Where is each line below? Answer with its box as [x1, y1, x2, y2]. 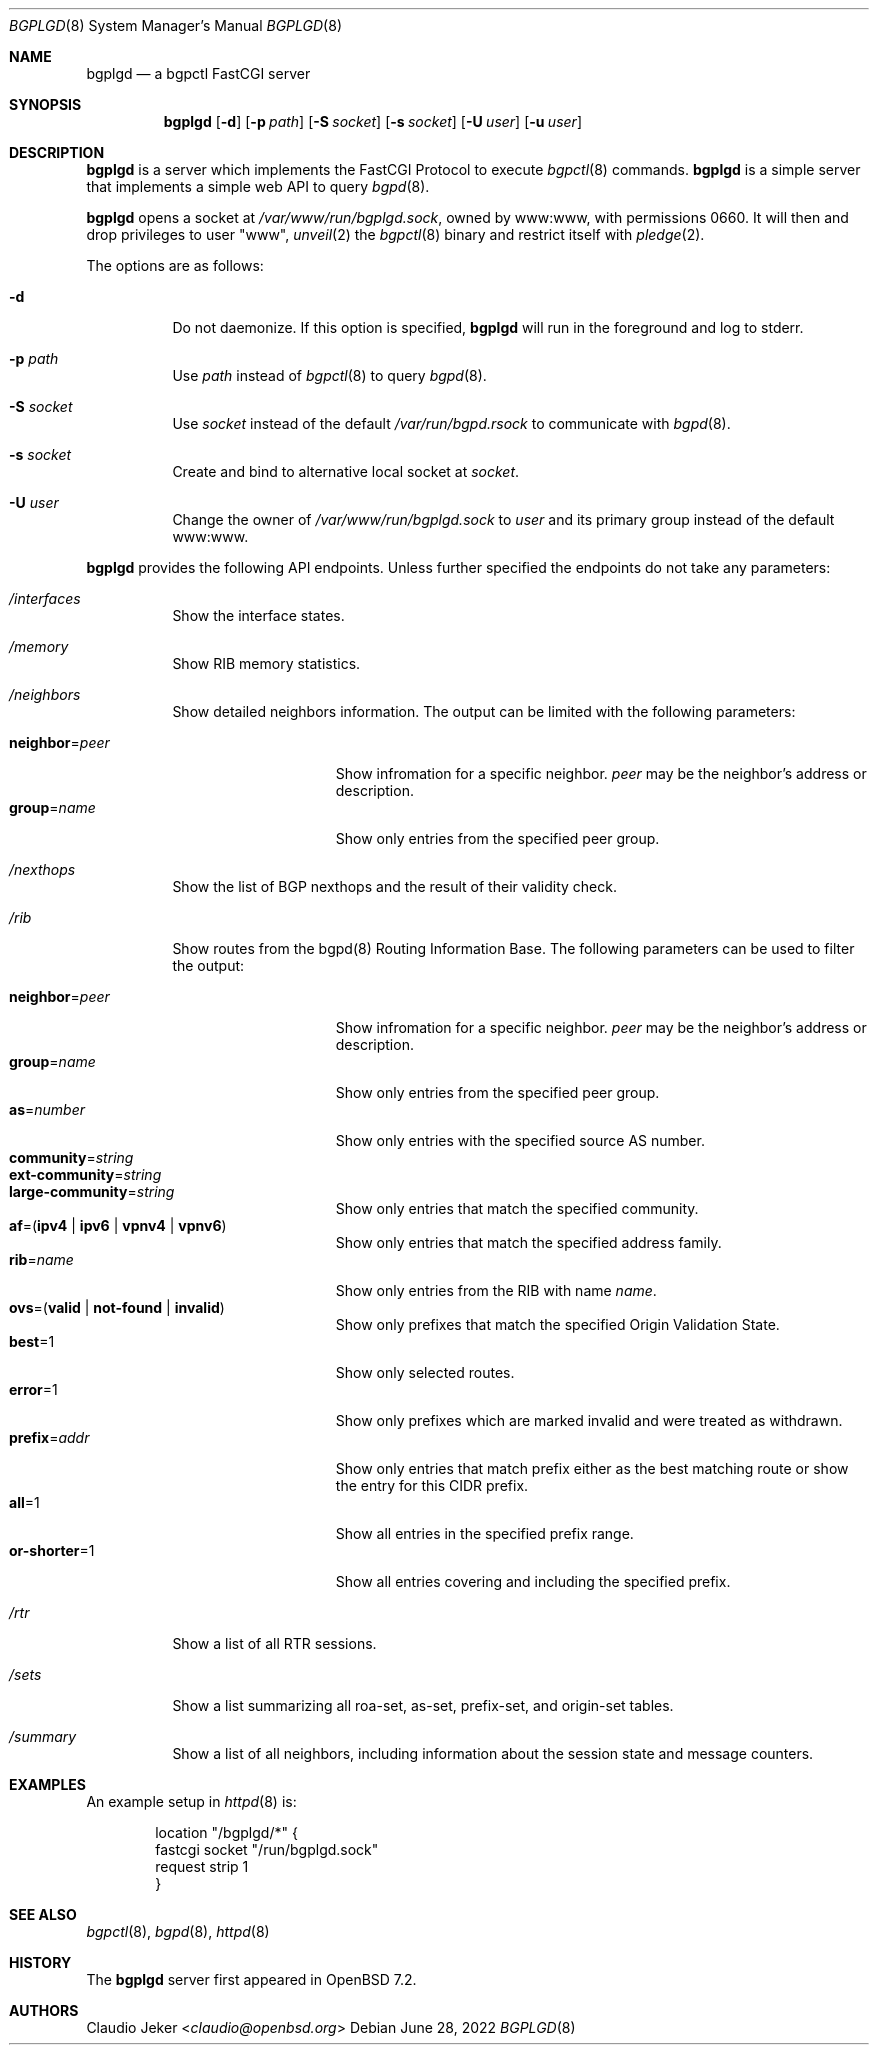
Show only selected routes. [335, 1364, 515, 1381]
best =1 [9, 1333, 55, 1350]
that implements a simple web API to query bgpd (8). [86, 178, 430, 195]
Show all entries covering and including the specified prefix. [335, 1573, 731, 1590]
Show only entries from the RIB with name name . [335, 1282, 657, 1299]
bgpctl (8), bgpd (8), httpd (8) [86, 1923, 270, 1940]
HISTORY [9, 1954, 72, 1971]
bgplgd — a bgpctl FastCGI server [86, 65, 311, 82]
